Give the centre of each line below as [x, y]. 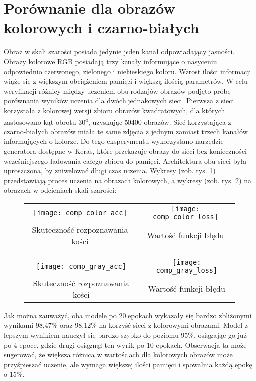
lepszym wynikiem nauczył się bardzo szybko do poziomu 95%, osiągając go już [125, 335]
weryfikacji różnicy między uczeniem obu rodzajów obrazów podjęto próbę [117, 90]
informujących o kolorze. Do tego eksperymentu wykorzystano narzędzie [114, 141]
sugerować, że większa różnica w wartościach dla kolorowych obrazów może [118, 354]
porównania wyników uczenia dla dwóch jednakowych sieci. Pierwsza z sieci [119, 100]
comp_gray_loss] [187, 270]
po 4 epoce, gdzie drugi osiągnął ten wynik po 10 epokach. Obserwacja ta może [125, 344]
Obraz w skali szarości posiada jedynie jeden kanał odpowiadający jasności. [119, 52]
